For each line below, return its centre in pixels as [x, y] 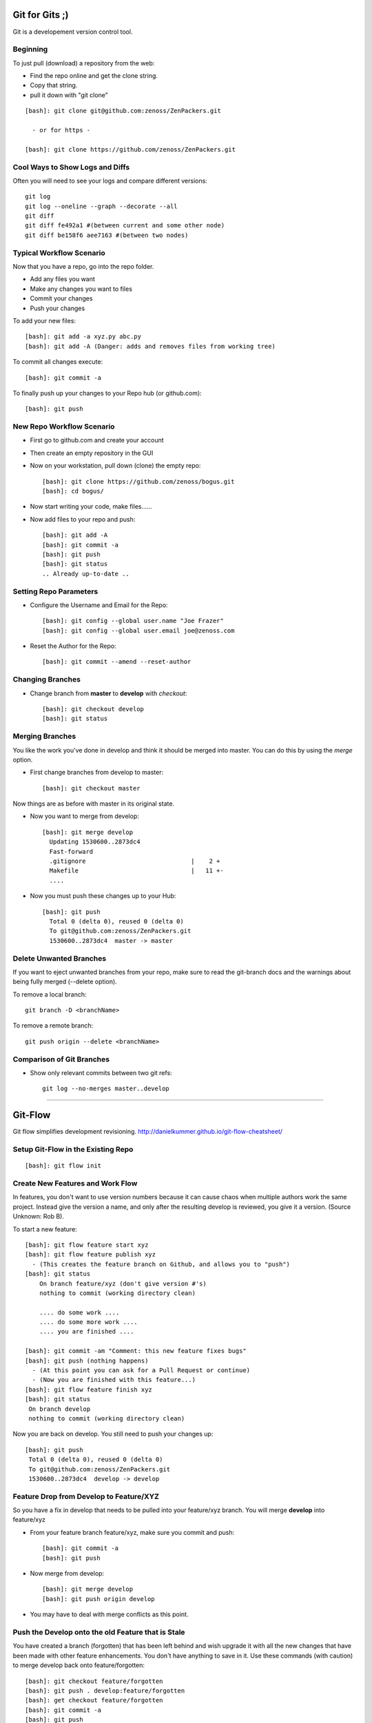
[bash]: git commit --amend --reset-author [117, 662]
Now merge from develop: [67, 1573]
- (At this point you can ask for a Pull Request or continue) [141, 1370]
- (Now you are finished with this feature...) [114, 1380]
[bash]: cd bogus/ [73, 491]
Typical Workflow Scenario [59, 253]
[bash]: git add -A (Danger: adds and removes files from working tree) [150, 346]
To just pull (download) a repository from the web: [84, 63]
